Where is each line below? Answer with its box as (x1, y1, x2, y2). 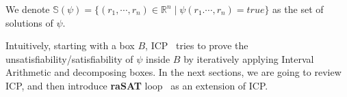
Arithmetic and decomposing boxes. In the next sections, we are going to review (5, 65, 342, 79)
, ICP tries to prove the (145, 38, 248, 53)
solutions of (5, 15, 53, 29)
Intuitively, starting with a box (5, 38, 135, 53)
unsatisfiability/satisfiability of (5, 51, 133, 66)
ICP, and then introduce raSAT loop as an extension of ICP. (5, 78, 268, 92)
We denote (5, 2, 50, 16)
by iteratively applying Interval (183, 51, 314, 66)
